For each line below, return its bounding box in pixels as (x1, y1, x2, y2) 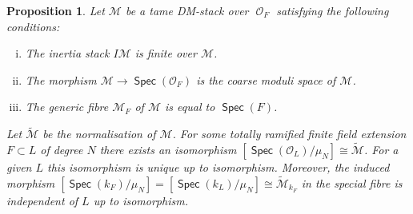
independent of (6, 192, 78, 208)
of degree (40, 141, 83, 157)
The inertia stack (25, 45, 110, 61)
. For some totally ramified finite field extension (172, 125, 407, 142)
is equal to (165, 98, 215, 115)
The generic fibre (25, 98, 109, 115)
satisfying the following (276, 2, 389, 18)
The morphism (25, 71, 97, 88)
